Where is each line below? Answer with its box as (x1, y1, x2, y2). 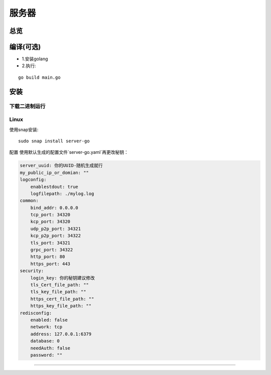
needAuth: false (30, 345, 70, 351)
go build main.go (18, 74, 61, 80)
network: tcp (30, 324, 63, 330)
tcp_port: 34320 (30, 212, 70, 218)
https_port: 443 (30, 261, 70, 267)
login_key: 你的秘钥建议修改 (30, 275, 95, 281)
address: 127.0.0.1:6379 (30, 331, 92, 337)
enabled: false (30, 317, 68, 323)
